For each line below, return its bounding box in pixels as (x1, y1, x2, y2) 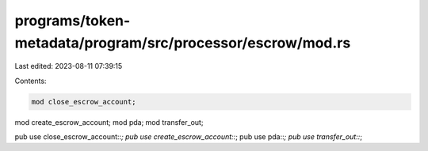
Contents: (14, 76, 47, 85)
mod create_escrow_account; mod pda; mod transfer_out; (14, 117, 204, 126)
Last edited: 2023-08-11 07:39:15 (14, 62, 123, 71)
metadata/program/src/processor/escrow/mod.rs (14, 34, 351, 51)
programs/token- (14, 12, 131, 29)
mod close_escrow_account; (31, 97, 136, 106)
